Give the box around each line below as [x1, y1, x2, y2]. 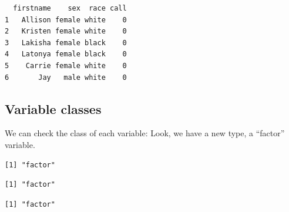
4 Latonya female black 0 [5, 50, 127, 59]
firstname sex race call [13, 4, 127, 12]
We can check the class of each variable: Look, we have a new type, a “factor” [5, 127, 285, 139]
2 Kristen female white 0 [5, 27, 127, 36]
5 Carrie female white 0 [5, 61, 127, 70]
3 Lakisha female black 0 [5, 38, 127, 47]
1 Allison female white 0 [5, 15, 127, 24]
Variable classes [5, 99, 102, 117]
